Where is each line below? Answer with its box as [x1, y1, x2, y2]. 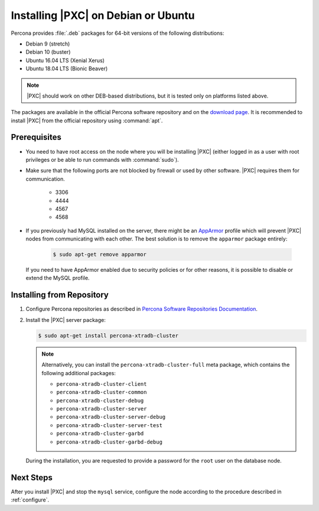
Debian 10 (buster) [25, 48, 71, 56]
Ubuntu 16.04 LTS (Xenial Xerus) [25, 57, 105, 64]
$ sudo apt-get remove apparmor [53, 251, 147, 258]
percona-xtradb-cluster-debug [56, 397, 144, 404]
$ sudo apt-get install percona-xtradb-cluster [38, 332, 178, 339]
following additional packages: [41, 369, 116, 376]
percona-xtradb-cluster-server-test [56, 422, 162, 428]
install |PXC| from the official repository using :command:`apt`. [11, 117, 163, 124]
